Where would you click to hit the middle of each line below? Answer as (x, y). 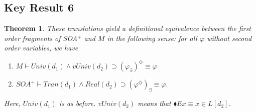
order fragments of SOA (41, 38)
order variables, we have (41, 48)
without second (229, 38)
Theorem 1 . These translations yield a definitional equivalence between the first (127, 28)
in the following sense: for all (152, 38)
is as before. (77, 103)
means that (154, 103)
